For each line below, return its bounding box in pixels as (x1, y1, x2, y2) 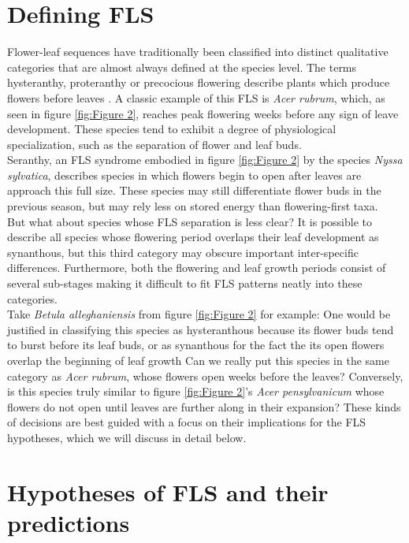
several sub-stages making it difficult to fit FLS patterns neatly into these (7, 275, 363, 292)
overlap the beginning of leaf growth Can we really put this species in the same (7, 352, 389, 368)
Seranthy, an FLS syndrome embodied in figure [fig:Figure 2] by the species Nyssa (7, 151, 403, 168)
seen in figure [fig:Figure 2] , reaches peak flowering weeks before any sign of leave (7, 105, 399, 121)
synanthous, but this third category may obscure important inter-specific (7, 244, 359, 260)
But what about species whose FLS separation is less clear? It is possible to (7, 213, 372, 229)
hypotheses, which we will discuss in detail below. (7, 429, 247, 445)
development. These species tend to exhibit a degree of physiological (7, 121, 336, 137)
